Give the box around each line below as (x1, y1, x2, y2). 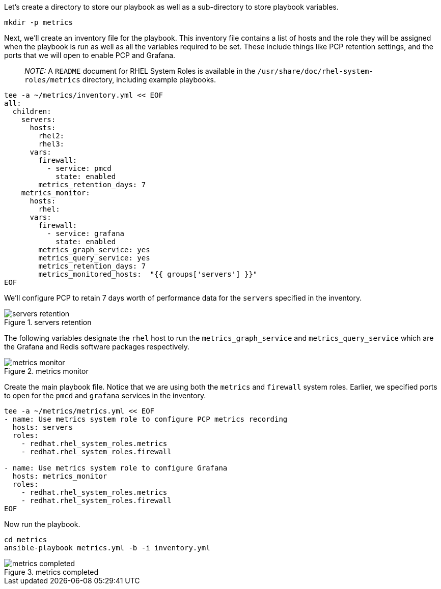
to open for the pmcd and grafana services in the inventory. (4, 391, 206, 400)
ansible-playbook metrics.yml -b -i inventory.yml (4, 544, 210, 552)
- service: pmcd (47, 164, 112, 172)
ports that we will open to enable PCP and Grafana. (4, 51, 176, 60)
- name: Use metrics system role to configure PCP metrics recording (4, 415, 288, 423)
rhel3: (38, 140, 65, 148)
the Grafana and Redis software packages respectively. (4, 342, 190, 351)
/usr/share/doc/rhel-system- (257, 67, 373, 75)
